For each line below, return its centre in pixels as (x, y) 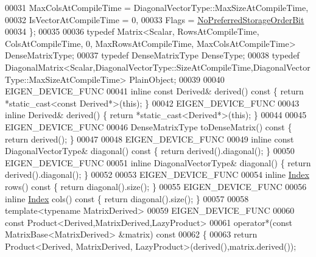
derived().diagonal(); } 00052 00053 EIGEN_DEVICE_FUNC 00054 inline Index (157, 174)
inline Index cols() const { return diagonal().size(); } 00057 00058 (127, 198)
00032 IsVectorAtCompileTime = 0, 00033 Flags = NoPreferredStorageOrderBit (155, 19)
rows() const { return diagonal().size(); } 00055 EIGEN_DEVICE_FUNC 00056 (156, 186)
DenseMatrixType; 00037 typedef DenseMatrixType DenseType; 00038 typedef (152, 55)
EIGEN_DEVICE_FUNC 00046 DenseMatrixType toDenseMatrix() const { (149, 126)
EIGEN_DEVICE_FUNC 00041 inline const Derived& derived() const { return (154, 91)
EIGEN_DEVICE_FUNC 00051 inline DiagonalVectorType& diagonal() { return (158, 162)
